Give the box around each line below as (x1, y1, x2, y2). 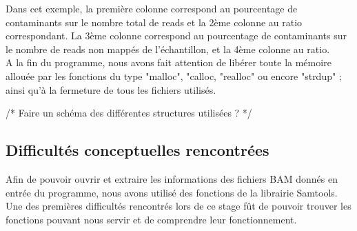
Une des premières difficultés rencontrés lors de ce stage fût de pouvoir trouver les (6, 199, 351, 213)
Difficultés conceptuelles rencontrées (6, 139, 269, 161)
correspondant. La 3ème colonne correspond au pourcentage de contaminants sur (6, 28, 347, 43)
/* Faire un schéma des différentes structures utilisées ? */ (6, 106, 252, 120)
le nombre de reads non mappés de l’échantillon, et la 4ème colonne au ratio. (6, 41, 330, 56)
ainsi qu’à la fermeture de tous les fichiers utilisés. (6, 82, 216, 97)
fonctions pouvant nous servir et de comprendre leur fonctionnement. (6, 212, 297, 226)
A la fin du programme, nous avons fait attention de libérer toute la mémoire (6, 55, 331, 70)
